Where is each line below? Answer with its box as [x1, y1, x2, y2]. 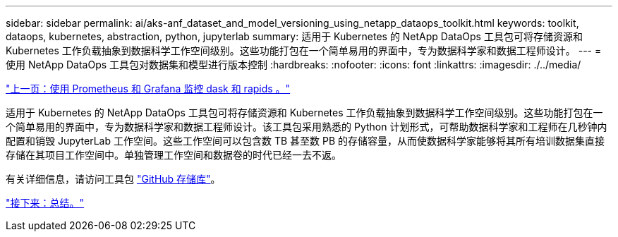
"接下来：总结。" [6, 197, 85, 209]
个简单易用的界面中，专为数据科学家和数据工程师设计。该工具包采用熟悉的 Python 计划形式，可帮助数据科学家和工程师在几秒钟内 [6, 121, 607, 133]
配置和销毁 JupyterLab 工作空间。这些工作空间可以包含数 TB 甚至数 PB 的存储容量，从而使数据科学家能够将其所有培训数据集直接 [6, 135, 605, 147]
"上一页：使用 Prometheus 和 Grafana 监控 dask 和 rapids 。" [6, 83, 291, 95]
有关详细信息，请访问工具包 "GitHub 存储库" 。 [6, 173, 221, 185]
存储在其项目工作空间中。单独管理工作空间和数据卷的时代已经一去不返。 [6, 149, 341, 161]
